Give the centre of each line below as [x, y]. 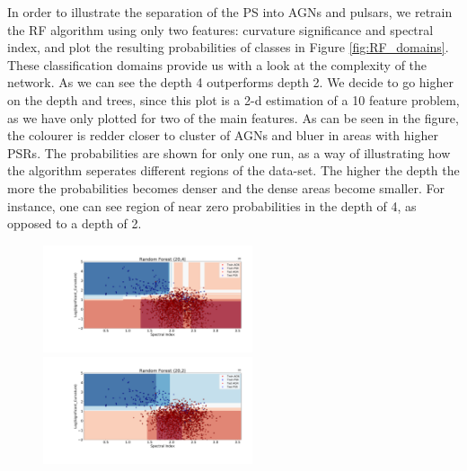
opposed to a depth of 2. [75, 223]
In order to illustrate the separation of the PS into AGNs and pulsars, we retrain [230, 12]
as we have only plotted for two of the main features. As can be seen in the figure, [233, 117]
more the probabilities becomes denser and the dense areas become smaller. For [226, 187]
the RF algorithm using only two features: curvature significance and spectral [220, 29]
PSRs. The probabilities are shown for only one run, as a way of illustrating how [229, 152]
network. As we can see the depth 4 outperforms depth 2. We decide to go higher [230, 82]
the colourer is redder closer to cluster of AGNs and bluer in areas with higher [223, 135]
